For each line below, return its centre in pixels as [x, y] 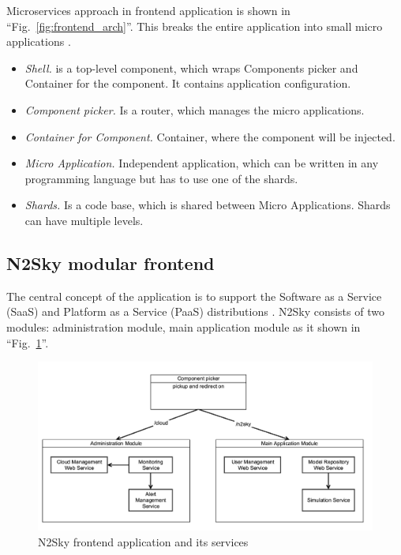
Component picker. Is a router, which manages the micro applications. [195, 109]
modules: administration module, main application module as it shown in [184, 326]
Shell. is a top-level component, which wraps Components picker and [191, 67]
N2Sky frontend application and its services [143, 541]
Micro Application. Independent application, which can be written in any [202, 163]
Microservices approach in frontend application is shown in [148, 10]
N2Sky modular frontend [111, 262]
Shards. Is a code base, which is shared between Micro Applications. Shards [208, 205]
